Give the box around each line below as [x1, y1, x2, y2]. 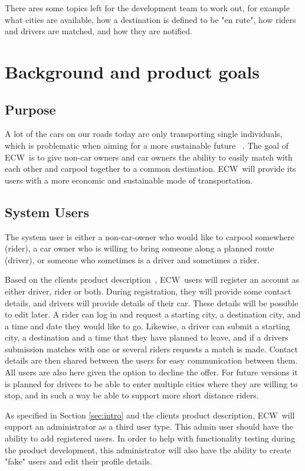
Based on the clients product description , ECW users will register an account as [5, 273, 300, 286]
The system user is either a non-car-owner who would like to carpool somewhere [5, 230, 294, 243]
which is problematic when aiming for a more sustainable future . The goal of [5, 139, 289, 151]
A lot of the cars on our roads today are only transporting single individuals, [5, 127, 283, 140]
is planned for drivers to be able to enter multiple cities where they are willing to [5, 377, 298, 390]
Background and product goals [5, 59, 260, 83]
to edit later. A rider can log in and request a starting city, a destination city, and [5, 308, 301, 320]
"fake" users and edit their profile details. [5, 455, 152, 467]
